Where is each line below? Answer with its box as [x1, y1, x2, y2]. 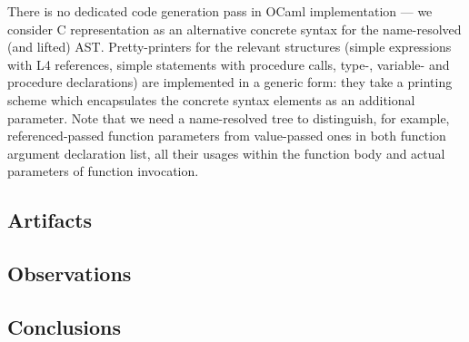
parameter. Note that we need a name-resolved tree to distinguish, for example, [7, 108, 450, 127]
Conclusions [7, 312, 122, 340]
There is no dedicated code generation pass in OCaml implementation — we [7, 2, 433, 20]
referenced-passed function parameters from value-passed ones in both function [7, 126, 446, 145]
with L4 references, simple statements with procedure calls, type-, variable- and [7, 54, 450, 73]
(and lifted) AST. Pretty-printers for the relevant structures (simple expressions [7, 37, 452, 56]
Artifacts [7, 206, 93, 234]
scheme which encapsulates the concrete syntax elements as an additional [7, 90, 415, 109]
